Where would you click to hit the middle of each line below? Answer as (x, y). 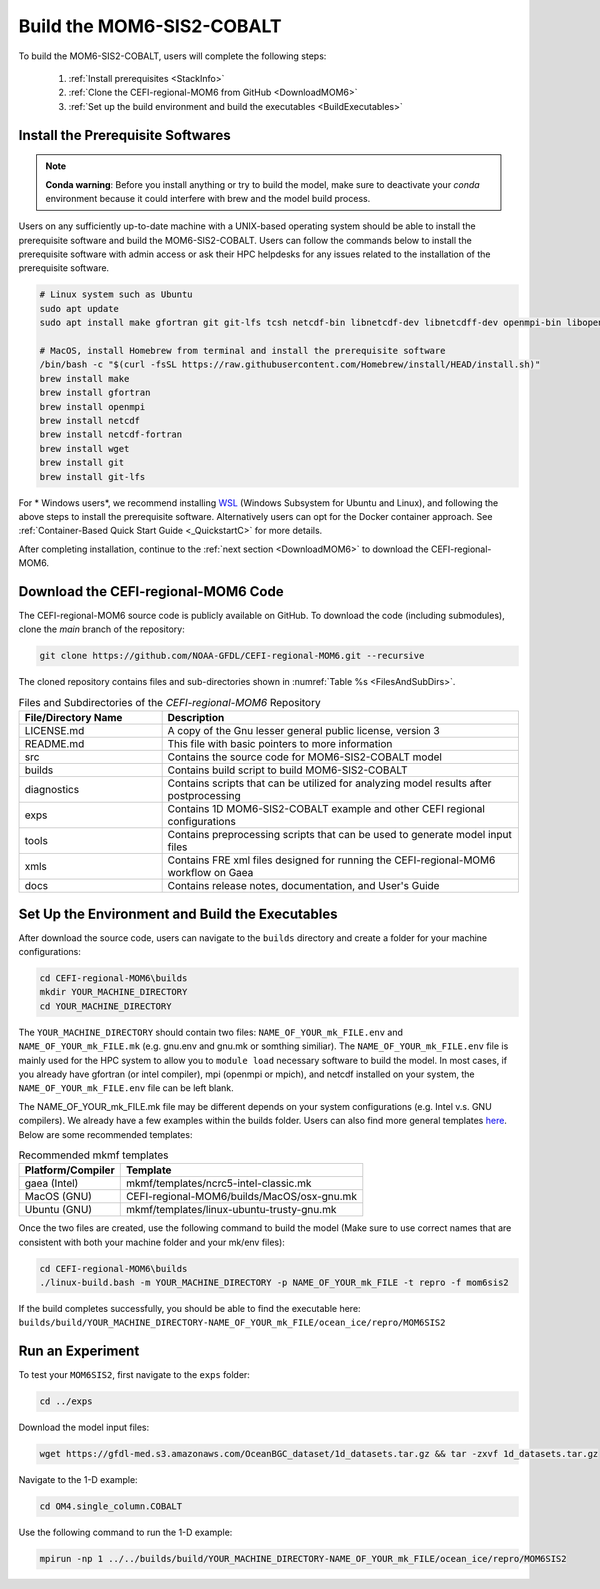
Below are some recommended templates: (105, 1134)
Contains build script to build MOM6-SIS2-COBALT (288, 770)
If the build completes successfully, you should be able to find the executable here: (189, 1309)
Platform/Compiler (69, 1170)
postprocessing (204, 796)
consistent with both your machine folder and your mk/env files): (151, 1242)
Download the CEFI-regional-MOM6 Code (151, 591)
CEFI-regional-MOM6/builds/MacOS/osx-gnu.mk (241, 1197)
